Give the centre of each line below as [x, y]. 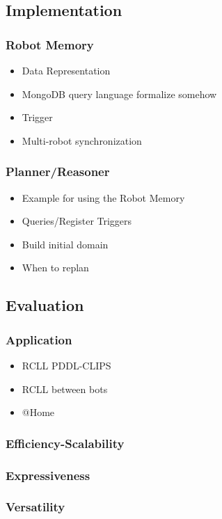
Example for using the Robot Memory [103, 197]
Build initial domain [65, 244]
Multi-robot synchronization [82, 140]
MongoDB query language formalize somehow [119, 94]
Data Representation [66, 70]
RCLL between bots [65, 389]
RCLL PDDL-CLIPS [66, 365]
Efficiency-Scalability [65, 443]
